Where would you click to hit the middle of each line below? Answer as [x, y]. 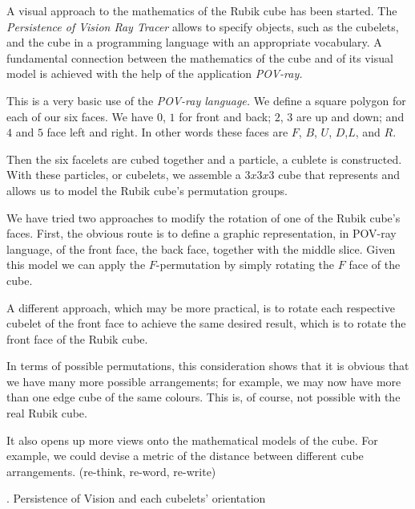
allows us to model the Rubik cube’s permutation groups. [147, 190]
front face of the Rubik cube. [77, 338]
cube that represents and [339, 175]
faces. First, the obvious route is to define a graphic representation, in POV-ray [201, 233]
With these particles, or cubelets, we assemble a [124, 175]
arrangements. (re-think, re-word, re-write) [111, 471]
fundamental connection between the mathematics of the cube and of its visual [200, 57]
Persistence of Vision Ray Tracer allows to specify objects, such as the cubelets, [203, 26]
